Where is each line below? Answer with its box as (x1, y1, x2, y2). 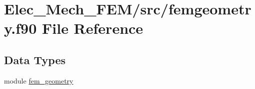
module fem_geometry (4, 75, 73, 86)
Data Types (4, 52, 65, 67)
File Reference (41, 18, 143, 38)
